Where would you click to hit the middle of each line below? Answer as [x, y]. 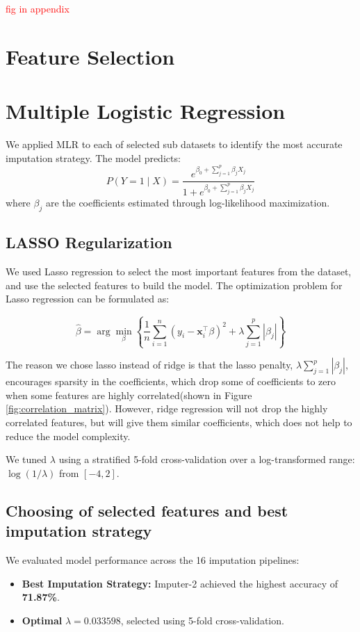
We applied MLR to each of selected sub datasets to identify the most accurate [174, 144]
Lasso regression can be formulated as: [88, 299]
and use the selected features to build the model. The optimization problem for [174, 285]
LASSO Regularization [89, 242]
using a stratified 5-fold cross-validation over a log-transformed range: [207, 459]
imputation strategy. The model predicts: [93, 157]
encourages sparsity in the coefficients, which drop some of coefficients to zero [171, 381]
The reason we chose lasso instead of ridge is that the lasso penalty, [149, 365]
